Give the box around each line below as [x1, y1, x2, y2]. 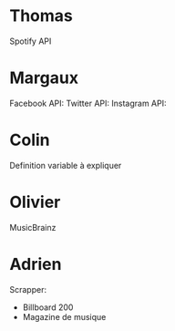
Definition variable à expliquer [9, 160, 122, 171]
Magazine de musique [22, 311, 107, 322]
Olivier [9, 192, 61, 212]
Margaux [9, 67, 79, 88]
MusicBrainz [9, 222, 57, 233]
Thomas [9, 5, 73, 26]
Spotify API [9, 36, 52, 47]
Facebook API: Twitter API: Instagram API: [9, 98, 167, 109]
